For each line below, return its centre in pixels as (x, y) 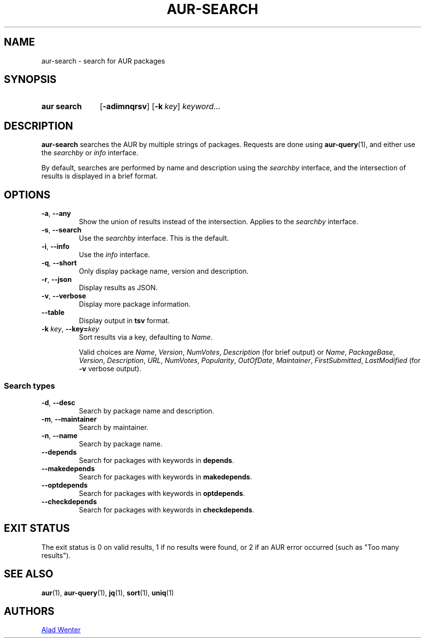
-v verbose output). (110, 369)
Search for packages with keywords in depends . (156, 460)
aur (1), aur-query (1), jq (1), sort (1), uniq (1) (108, 593)
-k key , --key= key (70, 329)
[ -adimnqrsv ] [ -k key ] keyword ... (160, 107)
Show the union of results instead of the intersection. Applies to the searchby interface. (219, 222)
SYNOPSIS (30, 80)
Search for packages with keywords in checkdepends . (166, 510)
